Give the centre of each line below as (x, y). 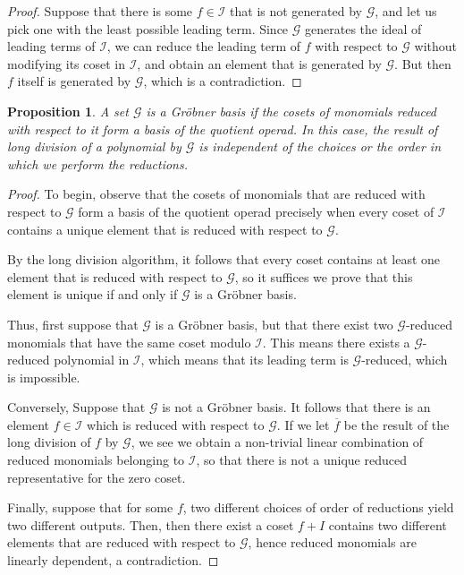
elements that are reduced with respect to (122, 542)
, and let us (406, 11)
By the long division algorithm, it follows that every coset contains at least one (224, 259)
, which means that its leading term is (245, 360)
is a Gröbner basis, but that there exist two (274, 324)
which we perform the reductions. (97, 163)
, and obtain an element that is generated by (259, 63)
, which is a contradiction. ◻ (223, 81)
